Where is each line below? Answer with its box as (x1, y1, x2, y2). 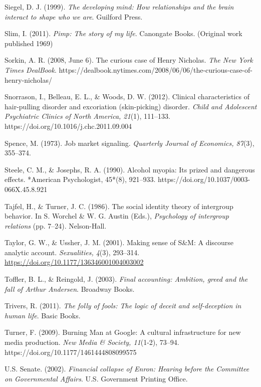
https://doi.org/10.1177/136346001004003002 (5, 257, 144, 267)
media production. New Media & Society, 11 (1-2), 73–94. (5, 337, 179, 347)
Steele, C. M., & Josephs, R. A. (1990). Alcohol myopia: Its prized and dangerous (5, 164, 255, 174)
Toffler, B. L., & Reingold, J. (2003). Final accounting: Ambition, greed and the (5, 274, 248, 284)
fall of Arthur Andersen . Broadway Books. (5, 283, 135, 294)
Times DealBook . (5, 64, 57, 75)
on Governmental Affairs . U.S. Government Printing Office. (5, 373, 188, 383)
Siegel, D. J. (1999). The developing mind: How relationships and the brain (5, 2, 234, 12)
